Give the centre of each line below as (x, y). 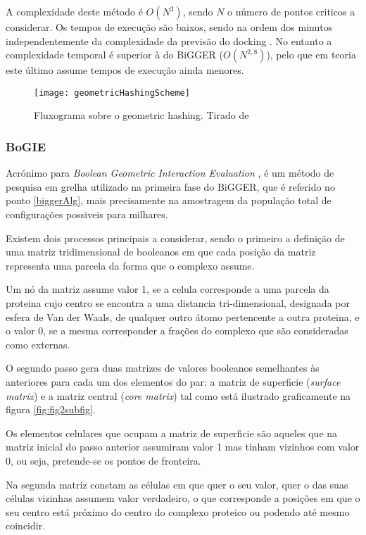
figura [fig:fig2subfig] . (51, 409)
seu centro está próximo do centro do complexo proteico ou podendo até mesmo (178, 511)
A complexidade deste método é (74, 11)
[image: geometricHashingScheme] (112, 93)
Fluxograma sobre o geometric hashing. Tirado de (141, 115)
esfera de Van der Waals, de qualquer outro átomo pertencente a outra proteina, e (183, 316)
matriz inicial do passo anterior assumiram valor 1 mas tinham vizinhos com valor (183, 447)
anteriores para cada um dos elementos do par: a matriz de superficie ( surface (173, 381)
